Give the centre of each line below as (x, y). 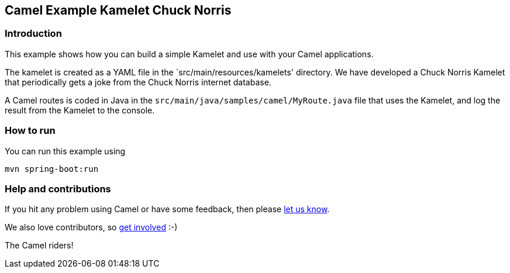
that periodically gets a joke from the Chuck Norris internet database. (138, 82)
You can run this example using (65, 151)
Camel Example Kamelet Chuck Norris (118, 10)
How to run (30, 131)
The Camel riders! (39, 246)
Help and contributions (58, 189)
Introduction (33, 34)
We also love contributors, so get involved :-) (91, 227)
